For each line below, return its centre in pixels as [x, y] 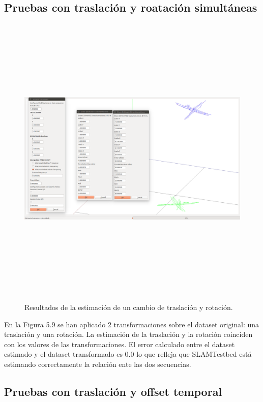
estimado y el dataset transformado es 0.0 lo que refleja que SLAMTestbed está [128, 354]
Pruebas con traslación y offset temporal [113, 391]
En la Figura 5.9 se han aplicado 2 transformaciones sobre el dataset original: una [132, 324]
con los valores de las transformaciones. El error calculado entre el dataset [120, 344]
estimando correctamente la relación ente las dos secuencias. [98, 364]
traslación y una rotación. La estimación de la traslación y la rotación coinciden [128, 334]
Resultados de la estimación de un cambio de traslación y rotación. [129, 307]
